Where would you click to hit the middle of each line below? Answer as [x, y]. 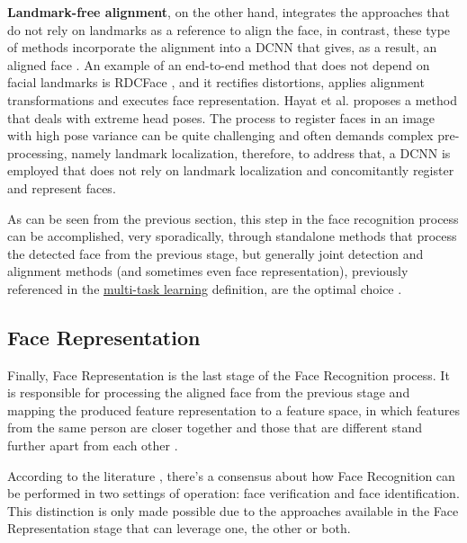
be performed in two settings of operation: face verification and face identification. [233, 493]
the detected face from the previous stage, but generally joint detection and [216, 253]
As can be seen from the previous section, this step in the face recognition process [233, 218]
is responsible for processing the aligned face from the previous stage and [209, 392]
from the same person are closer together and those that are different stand [215, 427]
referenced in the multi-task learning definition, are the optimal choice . [205, 288]
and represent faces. [62, 187]
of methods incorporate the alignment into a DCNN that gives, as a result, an [222, 47]
